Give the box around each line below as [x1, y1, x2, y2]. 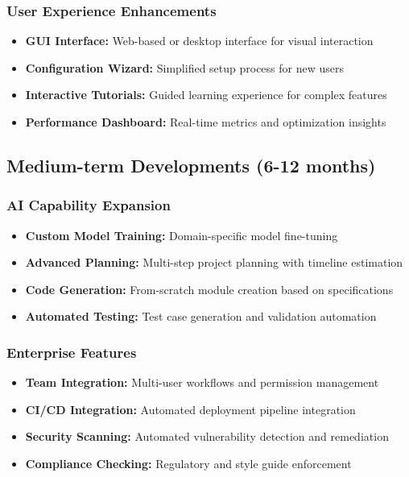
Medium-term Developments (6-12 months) [6, 152, 376, 177]
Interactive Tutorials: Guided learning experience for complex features [25, 86, 387, 103]
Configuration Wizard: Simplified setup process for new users [25, 59, 344, 76]
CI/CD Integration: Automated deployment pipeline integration [25, 400, 356, 417]
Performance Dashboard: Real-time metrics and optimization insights [25, 114, 386, 130]
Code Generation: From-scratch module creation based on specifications [25, 280, 394, 297]
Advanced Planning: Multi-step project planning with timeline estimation [25, 254, 403, 271]
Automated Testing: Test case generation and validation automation [25, 308, 377, 325]
